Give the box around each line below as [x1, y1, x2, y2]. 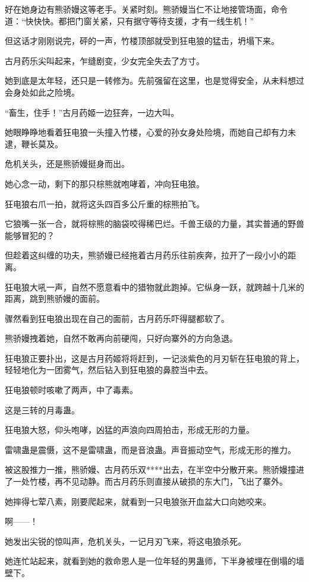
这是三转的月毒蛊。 [5, 403, 80, 416]
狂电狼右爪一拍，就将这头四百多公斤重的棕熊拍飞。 [5, 197, 204, 210]
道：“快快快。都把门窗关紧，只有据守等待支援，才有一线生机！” [5, 14, 254, 27]
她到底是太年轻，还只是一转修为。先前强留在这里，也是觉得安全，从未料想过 [5, 74, 304, 87]
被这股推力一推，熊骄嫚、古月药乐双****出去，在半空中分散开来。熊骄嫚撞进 [5, 463, 304, 476]
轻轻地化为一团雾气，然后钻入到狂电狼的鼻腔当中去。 [5, 363, 213, 376]
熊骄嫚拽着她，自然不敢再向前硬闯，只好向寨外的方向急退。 [5, 332, 238, 344]
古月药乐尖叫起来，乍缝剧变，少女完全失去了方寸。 [5, 54, 204, 67]
